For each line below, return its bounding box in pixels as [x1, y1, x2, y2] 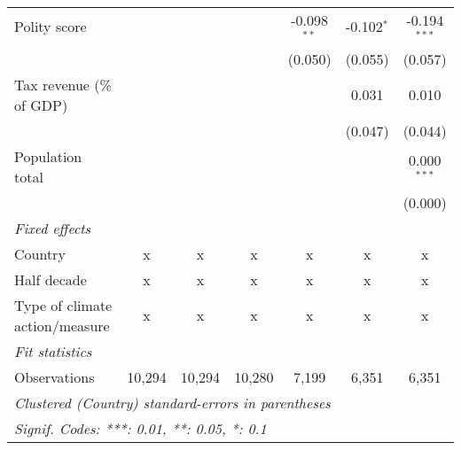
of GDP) [14, 94, 68, 115]
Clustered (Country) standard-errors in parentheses [14, 392, 331, 413]
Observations [14, 366, 95, 387]
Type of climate [14, 294, 113, 315]
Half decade [14, 268, 87, 290]
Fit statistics [14, 340, 92, 361]
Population [14, 145, 82, 167]
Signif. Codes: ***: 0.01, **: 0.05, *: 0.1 [14, 417, 267, 438]
